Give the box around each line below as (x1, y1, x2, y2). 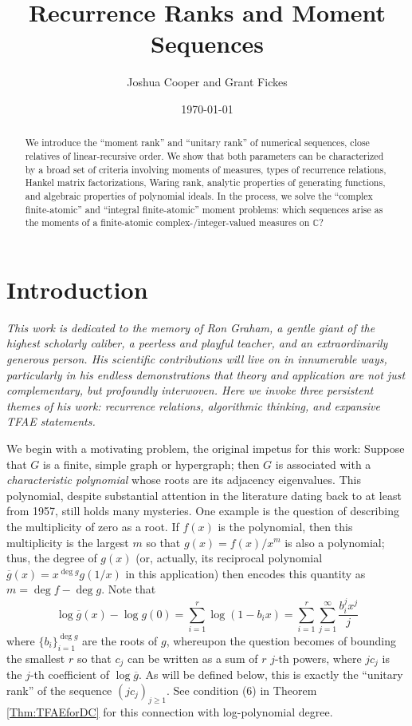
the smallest (6, 649, 65, 666)
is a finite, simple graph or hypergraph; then (43, 455, 260, 472)
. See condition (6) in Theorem (167, 681, 317, 698)
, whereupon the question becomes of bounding (166, 632, 397, 649)
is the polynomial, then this (218, 518, 353, 534)
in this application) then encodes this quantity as (125, 565, 366, 581)
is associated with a (275, 455, 371, 472)
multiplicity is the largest (6, 534, 129, 550)
